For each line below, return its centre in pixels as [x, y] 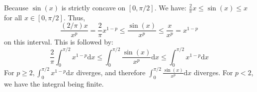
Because [16, 7]
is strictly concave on [93, 7]
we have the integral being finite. [54, 83]
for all [13, 17]
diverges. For [214, 72]
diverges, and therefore [111, 72]
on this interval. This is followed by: [59, 42]
